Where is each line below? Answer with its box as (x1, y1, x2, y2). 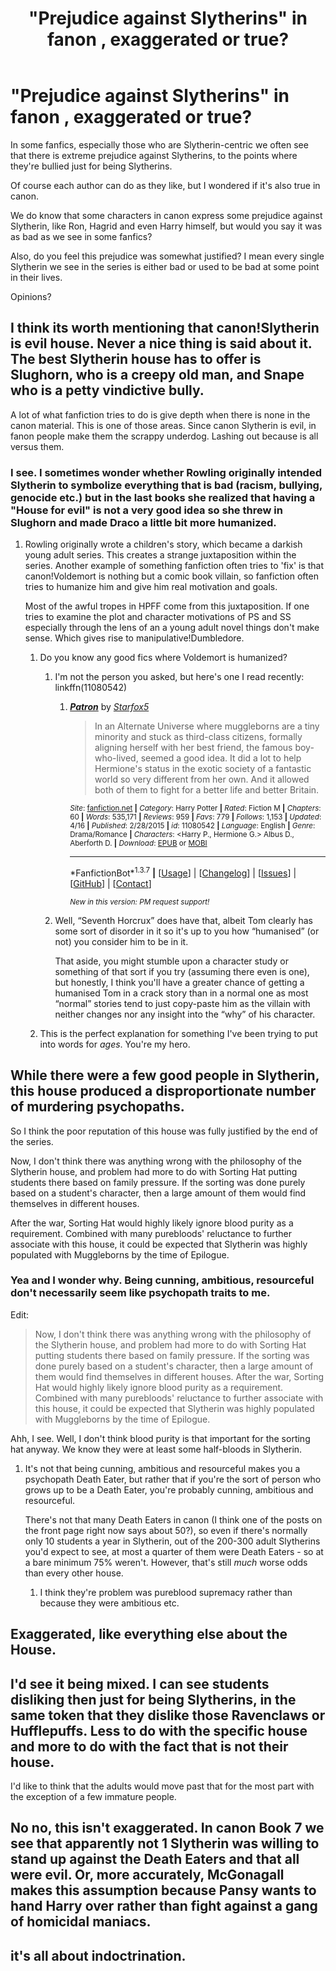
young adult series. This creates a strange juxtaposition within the (24, 549, 297, 561)
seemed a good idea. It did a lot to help (140, 752, 302, 764)
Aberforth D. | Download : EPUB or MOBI (69, 838, 208, 849)
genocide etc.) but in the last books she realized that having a (10, 490, 316, 504)
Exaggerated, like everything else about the (10, 1626, 288, 1643)
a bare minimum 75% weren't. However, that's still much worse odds (24, 1556, 308, 1568)
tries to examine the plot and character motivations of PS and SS (24, 611, 292, 623)
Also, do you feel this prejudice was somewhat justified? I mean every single (10, 250, 325, 262)
